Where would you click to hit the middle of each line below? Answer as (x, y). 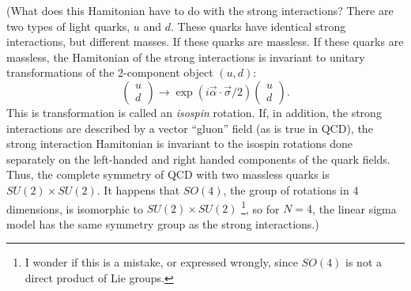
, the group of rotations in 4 (291, 189)
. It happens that (138, 189)
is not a (364, 262)
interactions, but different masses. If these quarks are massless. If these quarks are (205, 42)
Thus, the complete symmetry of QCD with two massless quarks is (168, 174)
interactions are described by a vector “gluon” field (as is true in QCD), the (190, 128)
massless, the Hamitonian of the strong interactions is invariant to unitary (186, 57)
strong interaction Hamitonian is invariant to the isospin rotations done (180, 144)
